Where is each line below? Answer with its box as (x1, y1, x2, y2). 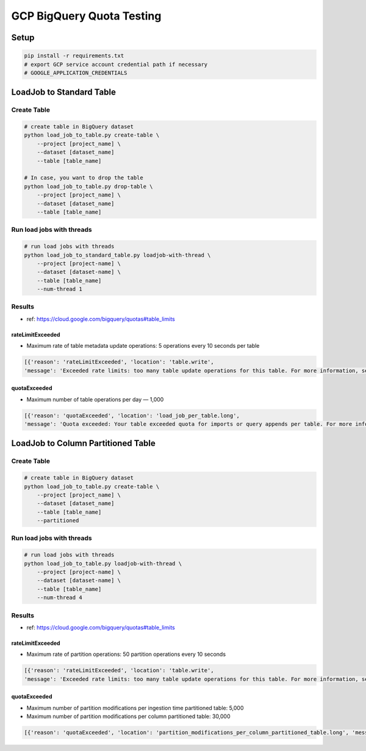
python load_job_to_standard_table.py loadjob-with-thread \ (24, 251, 211, 259)
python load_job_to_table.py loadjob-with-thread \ (24, 560, 182, 567)
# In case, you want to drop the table (24, 174, 143, 181)
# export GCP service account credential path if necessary (24, 61, 208, 68)
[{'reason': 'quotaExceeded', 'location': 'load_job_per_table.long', (24, 412, 240, 419)
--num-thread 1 (37, 286, 82, 293)
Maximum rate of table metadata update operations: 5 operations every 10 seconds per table (26, 342, 260, 350)
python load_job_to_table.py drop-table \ (24, 183, 153, 190)
